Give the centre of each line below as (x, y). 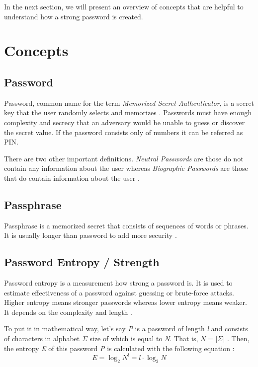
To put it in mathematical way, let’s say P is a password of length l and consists (126, 329)
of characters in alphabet (42, 338)
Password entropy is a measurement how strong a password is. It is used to (118, 283)
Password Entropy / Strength (82, 262)
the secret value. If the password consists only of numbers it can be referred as (124, 132)
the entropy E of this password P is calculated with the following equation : (119, 348)
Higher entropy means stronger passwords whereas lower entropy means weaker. (126, 302)
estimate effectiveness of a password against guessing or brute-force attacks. (119, 292)
